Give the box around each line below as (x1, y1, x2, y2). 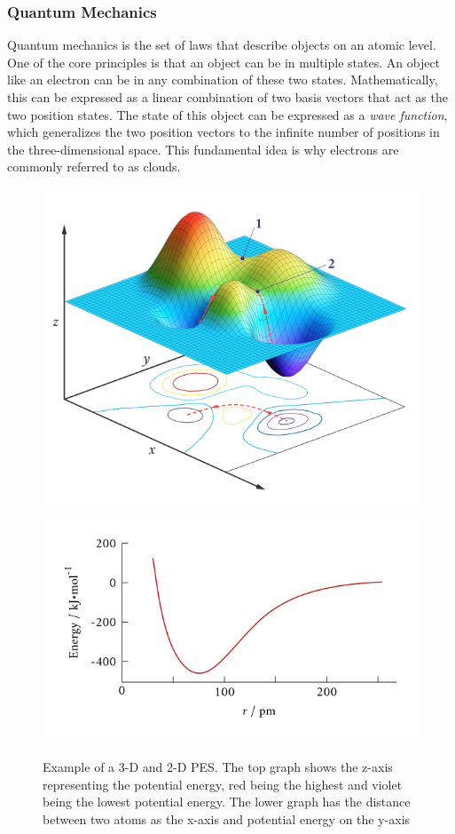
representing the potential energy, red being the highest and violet (43, 774, 403, 793)
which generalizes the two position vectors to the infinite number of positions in (7, 123, 440, 141)
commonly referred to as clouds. (7, 157, 181, 176)
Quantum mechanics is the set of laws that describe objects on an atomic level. (7, 36, 436, 54)
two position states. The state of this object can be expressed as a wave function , (7, 105, 448, 123)
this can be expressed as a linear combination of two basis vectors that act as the (7, 88, 448, 106)
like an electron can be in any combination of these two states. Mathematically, (7, 70, 438, 89)
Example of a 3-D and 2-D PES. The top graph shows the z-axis (43, 758, 393, 776)
